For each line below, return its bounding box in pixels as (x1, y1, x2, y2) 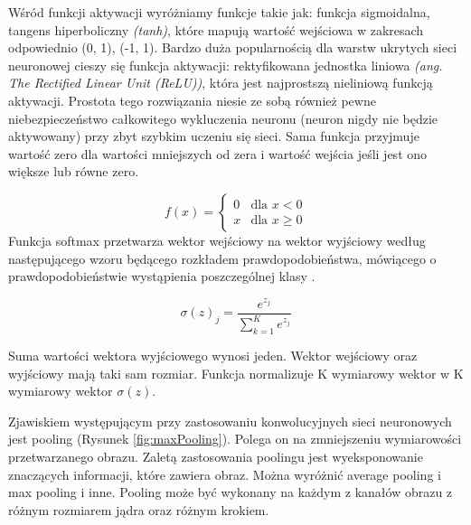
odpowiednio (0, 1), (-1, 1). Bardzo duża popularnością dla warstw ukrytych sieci (8, 38, 457, 57)
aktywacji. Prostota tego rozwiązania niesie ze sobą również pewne (8, 90, 376, 109)
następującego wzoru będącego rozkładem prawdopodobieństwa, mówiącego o (8, 248, 437, 267)
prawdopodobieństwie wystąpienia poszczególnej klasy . (8, 267, 316, 286)
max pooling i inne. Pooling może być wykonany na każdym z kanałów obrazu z (8, 483, 453, 502)
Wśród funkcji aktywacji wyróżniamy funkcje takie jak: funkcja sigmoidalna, (8, 3, 430, 21)
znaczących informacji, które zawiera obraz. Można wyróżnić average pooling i (8, 464, 441, 483)
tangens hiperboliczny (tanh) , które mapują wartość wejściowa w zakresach (8, 20, 424, 39)
